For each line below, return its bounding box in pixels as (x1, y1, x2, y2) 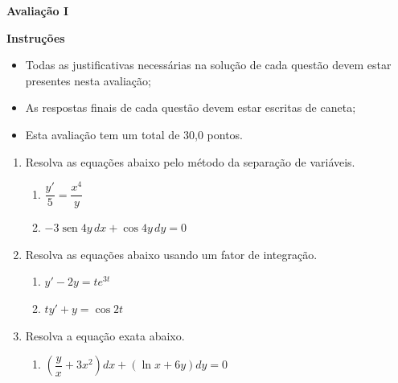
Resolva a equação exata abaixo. (25, 327, 185, 344)
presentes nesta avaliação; (25, 72, 151, 89)
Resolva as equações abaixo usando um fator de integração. (25, 245, 318, 262)
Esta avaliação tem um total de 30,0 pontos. (25, 126, 244, 142)
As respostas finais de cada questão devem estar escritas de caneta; (25, 99, 356, 116)
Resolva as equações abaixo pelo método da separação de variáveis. (25, 153, 355, 170)
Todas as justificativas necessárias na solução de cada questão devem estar (25, 56, 392, 73)
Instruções (6, 29, 65, 46)
